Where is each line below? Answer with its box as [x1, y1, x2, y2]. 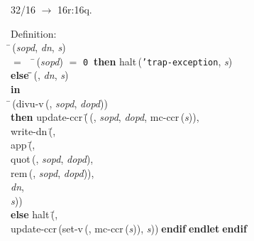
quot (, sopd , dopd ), [11, 151, 94, 166]
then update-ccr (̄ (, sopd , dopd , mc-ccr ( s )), [11, 109, 199, 124]
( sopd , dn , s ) [12, 40, 66, 55]
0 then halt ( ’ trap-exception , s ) [82, 53, 233, 68]
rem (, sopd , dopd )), [11, 165, 94, 180]
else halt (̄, [11, 207, 58, 222]
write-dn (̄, [11, 123, 56, 138]
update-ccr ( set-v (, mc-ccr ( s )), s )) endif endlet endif [11, 220, 247, 235]
